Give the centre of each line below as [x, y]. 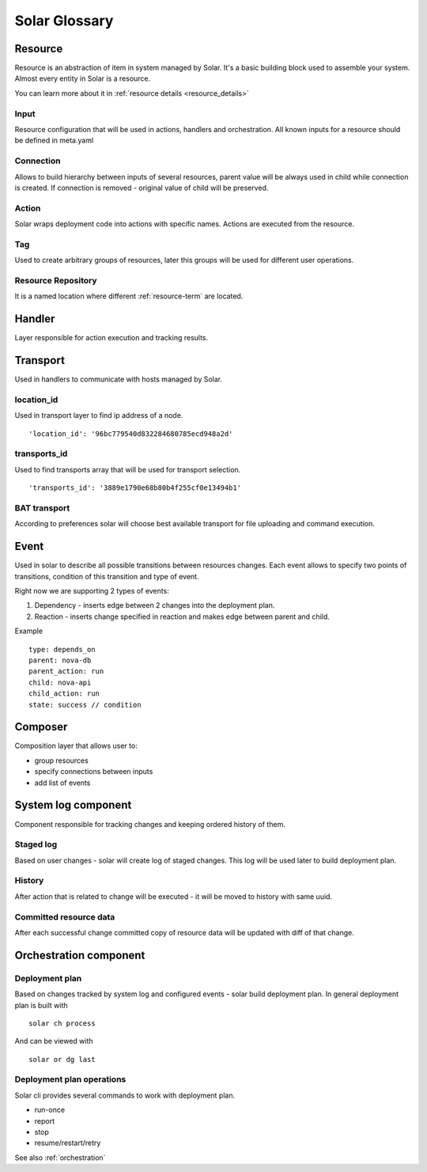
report [45, 1121]
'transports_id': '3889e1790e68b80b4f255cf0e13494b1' [135, 488]
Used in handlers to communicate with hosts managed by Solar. [119, 379]
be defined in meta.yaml [54, 140]
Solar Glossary [64, 21]
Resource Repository [56, 280]
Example [29, 631]
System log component [73, 805]
